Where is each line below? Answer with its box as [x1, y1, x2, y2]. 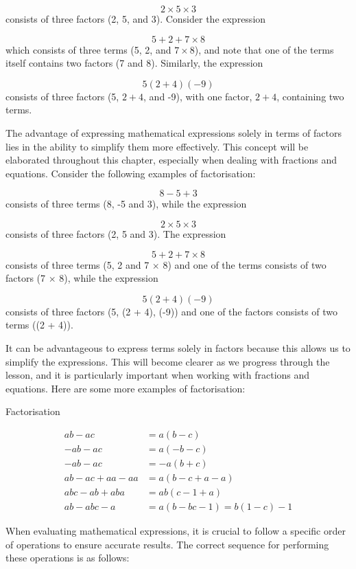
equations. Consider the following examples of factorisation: [5, 166, 256, 180]
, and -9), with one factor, [143, 89, 252, 103]
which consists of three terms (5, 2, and [5, 42, 171, 56]
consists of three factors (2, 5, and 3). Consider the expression [5, 12, 266, 25]
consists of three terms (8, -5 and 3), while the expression [5, 197, 247, 211]
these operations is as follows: [5, 550, 130, 565]
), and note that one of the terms [194, 42, 334, 56]
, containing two [276, 89, 344, 103]
